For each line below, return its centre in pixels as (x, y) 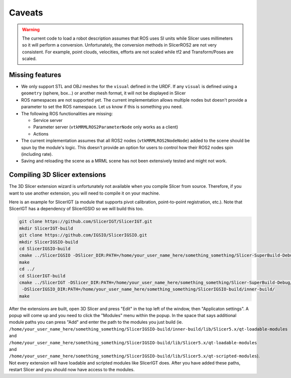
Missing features (35, 75)
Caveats (26, 13)
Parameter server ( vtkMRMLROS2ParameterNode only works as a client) (106, 127)
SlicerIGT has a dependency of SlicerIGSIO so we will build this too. (76, 209)
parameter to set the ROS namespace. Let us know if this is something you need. (102, 107)
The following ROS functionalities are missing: (67, 113)
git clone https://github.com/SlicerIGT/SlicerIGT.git (86, 222)
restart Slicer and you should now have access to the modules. (72, 370)
